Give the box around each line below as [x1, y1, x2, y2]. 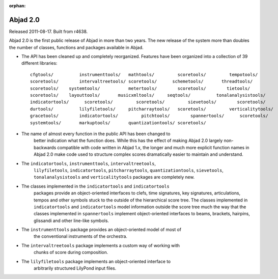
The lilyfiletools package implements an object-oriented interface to [21, 258, 171, 264]
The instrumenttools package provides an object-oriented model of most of [21, 226, 182, 233]
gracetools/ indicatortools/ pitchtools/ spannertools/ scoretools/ [30, 113, 269, 119]
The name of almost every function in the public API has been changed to [21, 131, 170, 137]
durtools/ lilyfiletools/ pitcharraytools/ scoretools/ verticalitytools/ [30, 106, 274, 112]
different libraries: [21, 60, 57, 66]
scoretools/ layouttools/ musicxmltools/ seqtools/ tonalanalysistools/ [30, 92, 266, 98]
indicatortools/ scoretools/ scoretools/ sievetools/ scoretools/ [30, 99, 266, 105]
